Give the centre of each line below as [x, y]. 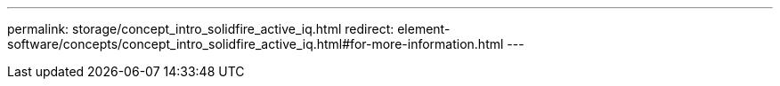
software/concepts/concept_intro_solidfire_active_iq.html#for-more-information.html [256, 44]
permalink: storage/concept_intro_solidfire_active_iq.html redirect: [201, 29]
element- [424, 29]
